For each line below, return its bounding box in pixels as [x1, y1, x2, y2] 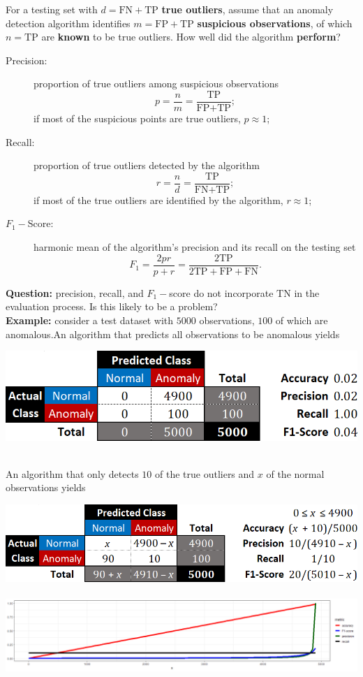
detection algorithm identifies [6, 15, 131, 30]
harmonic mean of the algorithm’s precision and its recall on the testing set [34, 240, 356, 254]
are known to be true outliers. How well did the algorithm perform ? [41, 29, 341, 44]
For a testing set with [6, 2, 98, 16]
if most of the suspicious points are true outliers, [34, 111, 241, 126]
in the [294, 285, 320, 300]
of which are [275, 312, 328, 327]
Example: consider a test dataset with [6, 312, 174, 327]
